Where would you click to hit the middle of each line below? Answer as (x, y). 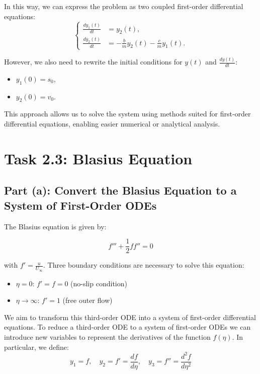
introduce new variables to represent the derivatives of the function (107, 336)
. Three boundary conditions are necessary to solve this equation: (144, 265)
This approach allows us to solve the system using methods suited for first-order (127, 114)
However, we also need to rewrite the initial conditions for (93, 62)
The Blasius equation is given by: (55, 226)
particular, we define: (36, 347)
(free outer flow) (88, 300)
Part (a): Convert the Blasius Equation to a (120, 190)
